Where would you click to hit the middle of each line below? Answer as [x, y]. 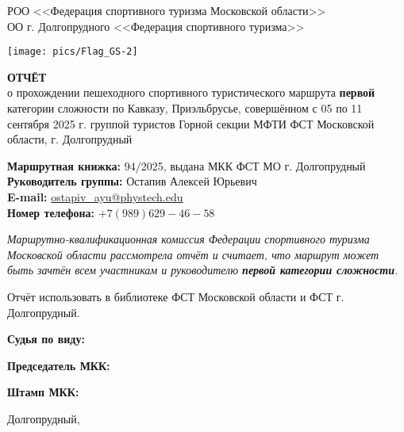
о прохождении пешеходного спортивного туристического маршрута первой [191, 92]
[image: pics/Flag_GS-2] [73, 52]
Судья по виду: [46, 339]
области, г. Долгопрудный [70, 139]
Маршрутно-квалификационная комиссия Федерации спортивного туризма [189, 239]
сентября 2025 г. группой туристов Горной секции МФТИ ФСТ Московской [191, 123]
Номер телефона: [51, 212]
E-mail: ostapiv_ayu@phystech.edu [95, 197]
